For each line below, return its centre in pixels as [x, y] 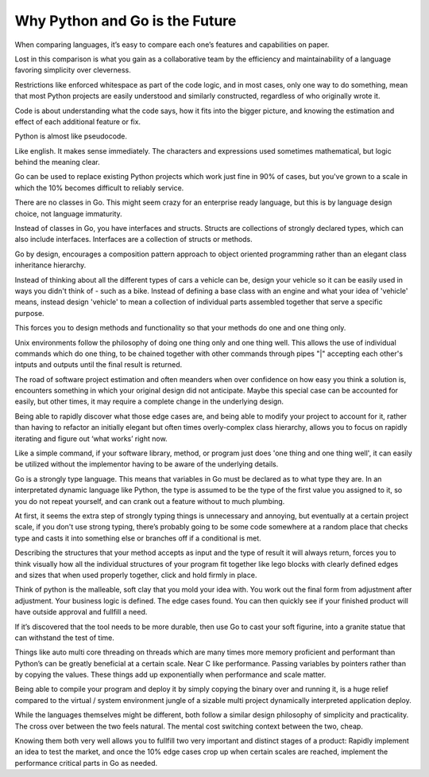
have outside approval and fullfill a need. [81, 612]
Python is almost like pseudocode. [71, 136]
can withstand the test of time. [65, 638]
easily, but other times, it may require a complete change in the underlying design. [149, 401]
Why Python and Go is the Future [126, 21]
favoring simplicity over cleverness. [73, 70]
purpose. [29, 313]
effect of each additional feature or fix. [78, 121]
